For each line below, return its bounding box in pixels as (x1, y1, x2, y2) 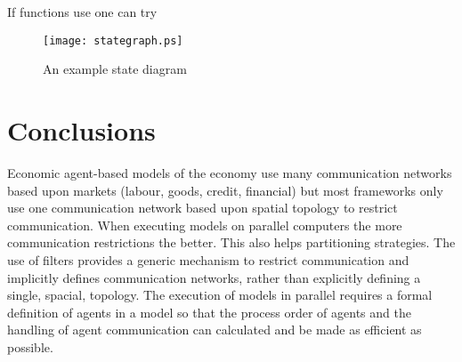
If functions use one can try (7, 3, 158, 20)
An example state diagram (43, 60, 187, 78)
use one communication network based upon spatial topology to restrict (7, 198, 398, 217)
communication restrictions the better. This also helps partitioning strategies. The (7, 233, 456, 252)
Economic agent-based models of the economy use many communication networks (7, 163, 452, 181)
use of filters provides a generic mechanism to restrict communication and (7, 250, 409, 269)
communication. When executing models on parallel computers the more (7, 215, 402, 234)
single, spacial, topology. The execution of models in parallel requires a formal (7, 286, 433, 304)
